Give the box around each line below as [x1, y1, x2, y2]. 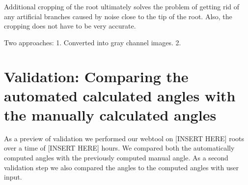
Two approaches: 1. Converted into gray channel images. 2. [4, 37, 181, 47]
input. [4, 172, 22, 182]
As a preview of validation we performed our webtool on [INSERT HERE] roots [4, 133, 245, 143]
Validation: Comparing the [4, 66, 189, 86]
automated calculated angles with [4, 85, 236, 105]
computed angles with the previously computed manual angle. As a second [4, 153, 228, 163]
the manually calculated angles [4, 104, 217, 124]
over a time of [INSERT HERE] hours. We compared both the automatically [4, 143, 235, 153]
